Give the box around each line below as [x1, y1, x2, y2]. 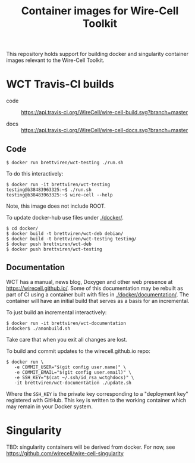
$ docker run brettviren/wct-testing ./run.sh [6, 159, 124, 165]
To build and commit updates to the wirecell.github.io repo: [6, 347, 150, 355]
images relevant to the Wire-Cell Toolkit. [6, 57, 105, 64]
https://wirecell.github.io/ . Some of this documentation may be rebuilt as [6, 284, 183, 292]
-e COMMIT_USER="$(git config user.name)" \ [14, 364, 127, 370]
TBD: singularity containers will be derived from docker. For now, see [6, 443, 175, 451]
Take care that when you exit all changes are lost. [6, 336, 128, 343]
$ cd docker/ [6, 225, 39, 232]
